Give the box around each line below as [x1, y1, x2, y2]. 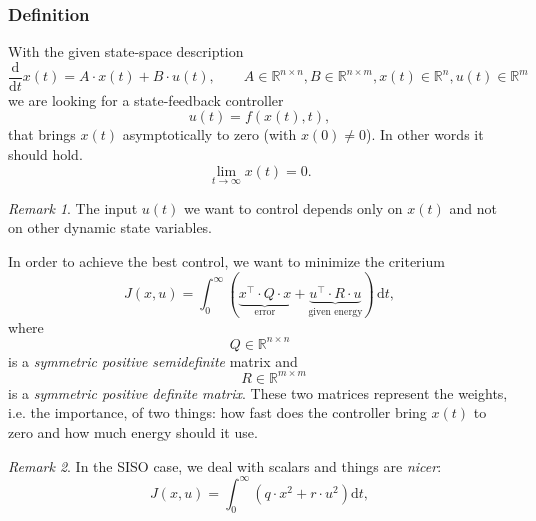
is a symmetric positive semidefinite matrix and [8, 350, 298, 371]
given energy [308, 307, 363, 318]
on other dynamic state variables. [8, 217, 213, 238]
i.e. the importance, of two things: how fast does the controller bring [8, 402, 427, 423]
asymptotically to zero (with [122, 124, 297, 145]
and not [449, 197, 497, 218]
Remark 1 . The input [8, 197, 138, 218]
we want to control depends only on [183, 197, 403, 218]
